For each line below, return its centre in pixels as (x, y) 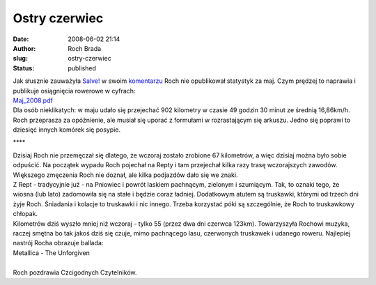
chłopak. (25, 214)
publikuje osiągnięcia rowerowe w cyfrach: (74, 91)
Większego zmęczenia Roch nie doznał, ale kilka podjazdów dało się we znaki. (125, 175)
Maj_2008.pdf (33, 100)
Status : (24, 68)
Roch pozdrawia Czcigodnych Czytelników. (75, 272)
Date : (21, 39)
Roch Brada (85, 48)
